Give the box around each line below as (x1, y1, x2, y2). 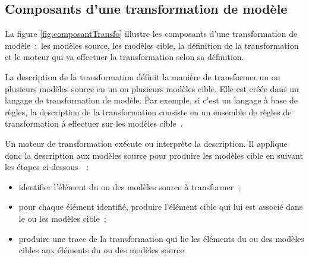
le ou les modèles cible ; (18, 212, 106, 224)
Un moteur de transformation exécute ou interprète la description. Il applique (5, 137, 288, 149)
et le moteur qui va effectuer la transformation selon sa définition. (5, 51, 244, 63)
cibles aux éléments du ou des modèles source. (18, 244, 187, 256)
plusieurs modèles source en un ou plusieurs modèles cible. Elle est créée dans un (5, 82, 299, 95)
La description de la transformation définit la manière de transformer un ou (5, 70, 280, 83)
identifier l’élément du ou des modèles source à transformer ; (18, 180, 241, 193)
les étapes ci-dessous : (5, 161, 89, 173)
